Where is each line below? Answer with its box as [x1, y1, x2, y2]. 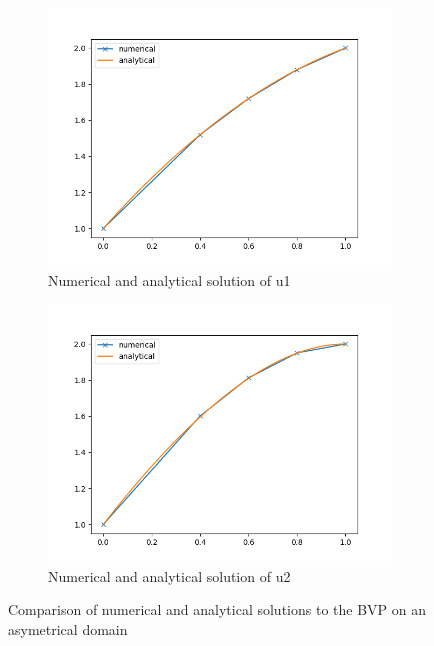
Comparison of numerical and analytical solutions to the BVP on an [8, 599, 426, 620]
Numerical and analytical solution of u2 [48, 565, 291, 586]
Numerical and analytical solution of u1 [48, 269, 291, 290]
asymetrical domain [8, 618, 128, 639]
